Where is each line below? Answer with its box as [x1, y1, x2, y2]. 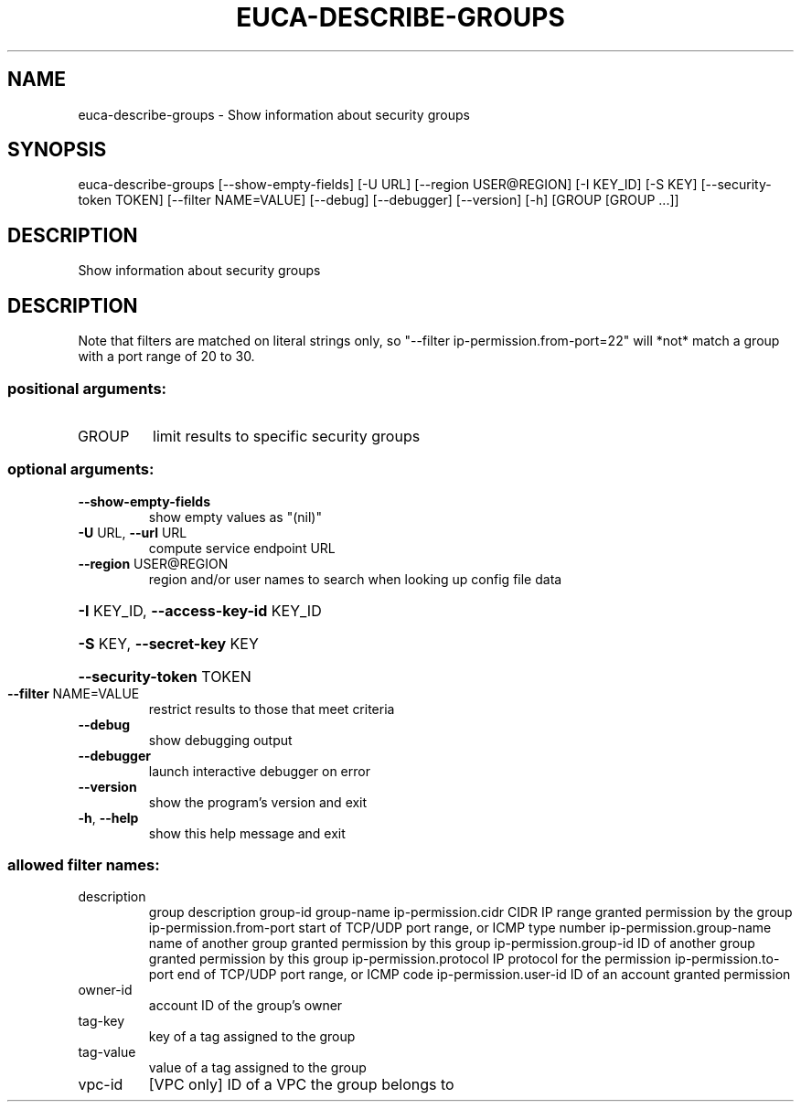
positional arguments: [7, 379, 167, 398]
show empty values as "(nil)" [148, 508, 322, 525]
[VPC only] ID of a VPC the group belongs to [148, 1075, 454, 1094]
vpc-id [78, 1075, 123, 1094]
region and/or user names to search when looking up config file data [148, 570, 562, 587]
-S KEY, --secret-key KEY [78, 634, 259, 653]
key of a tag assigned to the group [148, 1029, 356, 1045]
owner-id [78, 982, 133, 998]
